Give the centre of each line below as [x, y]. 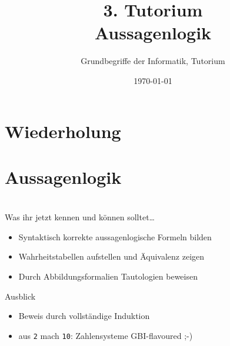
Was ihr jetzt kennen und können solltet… [80, 217]
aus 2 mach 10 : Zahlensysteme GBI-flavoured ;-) [106, 335]
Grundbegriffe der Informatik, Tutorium [153, 61]
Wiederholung [63, 131]
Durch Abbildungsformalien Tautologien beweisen [108, 276]
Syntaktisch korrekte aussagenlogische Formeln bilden [115, 236]
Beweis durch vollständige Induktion [84, 316]
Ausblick [20, 296]
